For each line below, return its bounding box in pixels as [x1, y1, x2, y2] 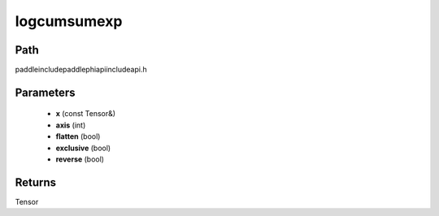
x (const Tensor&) [55, 109, 116, 119]
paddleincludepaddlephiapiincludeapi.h [15, 65, 147, 75]
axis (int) [55, 120, 86, 130]
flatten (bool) [55, 132, 101, 141]
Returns [15, 175, 57, 189]
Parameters [15, 85, 76, 99]
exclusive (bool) [55, 143, 111, 153]
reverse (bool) [55, 154, 105, 164]
